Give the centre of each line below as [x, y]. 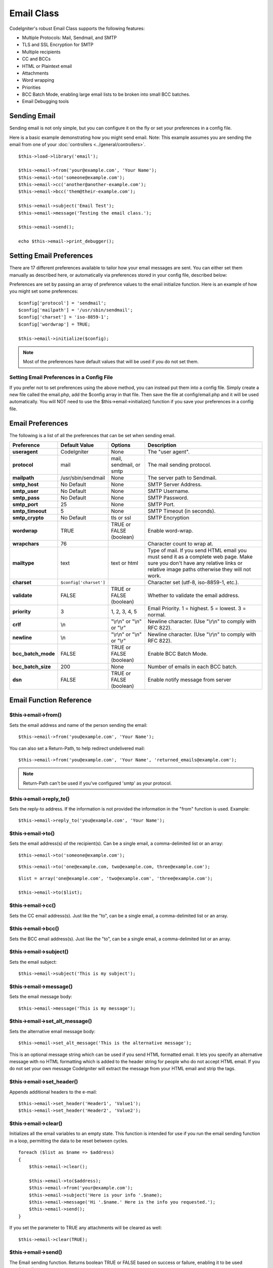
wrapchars [26, 544]
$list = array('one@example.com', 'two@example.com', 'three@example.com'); [116, 878]
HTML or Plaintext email [47, 66]
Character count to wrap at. [180, 544]
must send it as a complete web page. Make [200, 557]
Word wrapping [38, 80]
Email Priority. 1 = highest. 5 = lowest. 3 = [197, 609]
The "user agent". [168, 452]
